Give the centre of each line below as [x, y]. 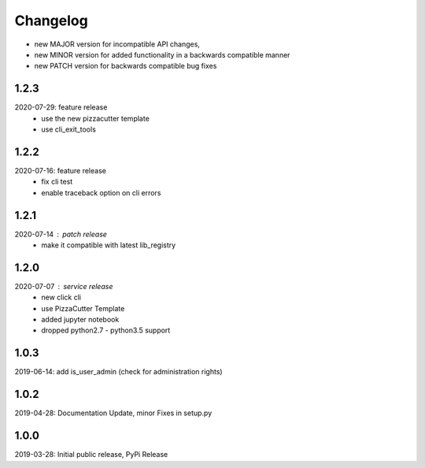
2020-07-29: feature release [61, 107]
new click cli [61, 297]
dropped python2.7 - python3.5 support [106, 330]
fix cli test [57, 182]
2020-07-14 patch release [61, 234]
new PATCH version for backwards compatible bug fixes [126, 66]
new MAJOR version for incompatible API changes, [117, 44]
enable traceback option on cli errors [101, 192]
